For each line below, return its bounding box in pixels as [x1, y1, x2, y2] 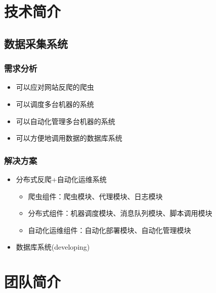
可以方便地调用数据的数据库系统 [16, 133, 122, 143]
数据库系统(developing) [16, 242, 90, 252]
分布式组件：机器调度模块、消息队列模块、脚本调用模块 [28, 208, 212, 218]
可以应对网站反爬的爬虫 [16, 82, 94, 92]
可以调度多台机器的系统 [16, 98, 94, 109]
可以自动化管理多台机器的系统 [16, 115, 115, 126]
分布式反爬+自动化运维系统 [16, 173, 107, 184]
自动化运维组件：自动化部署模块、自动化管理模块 [28, 224, 191, 235]
